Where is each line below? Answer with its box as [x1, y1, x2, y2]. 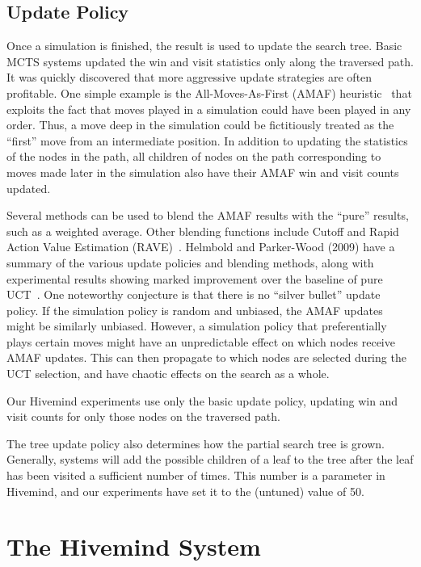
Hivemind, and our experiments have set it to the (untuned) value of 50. [6, 482, 364, 499]
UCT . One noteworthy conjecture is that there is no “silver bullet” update [6, 286, 381, 303]
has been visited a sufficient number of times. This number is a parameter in [6, 467, 385, 484]
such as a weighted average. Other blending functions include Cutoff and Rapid [6, 222, 399, 239]
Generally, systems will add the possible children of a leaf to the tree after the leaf [6, 451, 414, 468]
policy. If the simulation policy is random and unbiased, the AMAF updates [6, 301, 383, 318]
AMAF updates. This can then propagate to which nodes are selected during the [6, 349, 406, 366]
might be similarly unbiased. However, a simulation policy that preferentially [6, 317, 387, 334]
